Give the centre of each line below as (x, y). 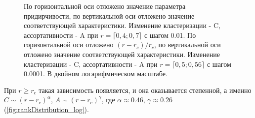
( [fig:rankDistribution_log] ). (46, 109)
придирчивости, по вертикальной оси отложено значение (109, 15)
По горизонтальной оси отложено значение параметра (105, 6)
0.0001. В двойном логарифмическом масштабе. (96, 74)
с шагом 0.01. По (170, 35)
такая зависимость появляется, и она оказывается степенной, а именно (145, 90)
